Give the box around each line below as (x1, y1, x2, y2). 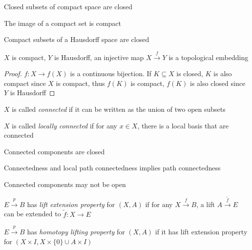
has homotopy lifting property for (27, 227, 125, 237)
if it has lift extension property (155, 227, 248, 237)
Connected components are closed (4, 146, 105, 156)
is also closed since (190, 78, 246, 88)
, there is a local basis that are (137, 120, 229, 130)
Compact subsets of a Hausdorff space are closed (4, 34, 149, 44)
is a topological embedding (168, 52, 249, 62)
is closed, (176, 68, 203, 79)
